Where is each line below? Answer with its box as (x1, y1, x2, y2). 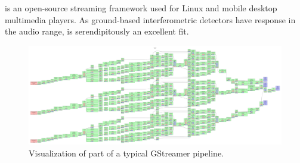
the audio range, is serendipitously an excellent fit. (5, 25, 189, 37)
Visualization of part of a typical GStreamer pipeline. (29, 146, 224, 159)
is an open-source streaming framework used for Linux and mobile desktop (5, 2, 277, 14)
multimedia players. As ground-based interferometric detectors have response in (5, 13, 296, 26)
